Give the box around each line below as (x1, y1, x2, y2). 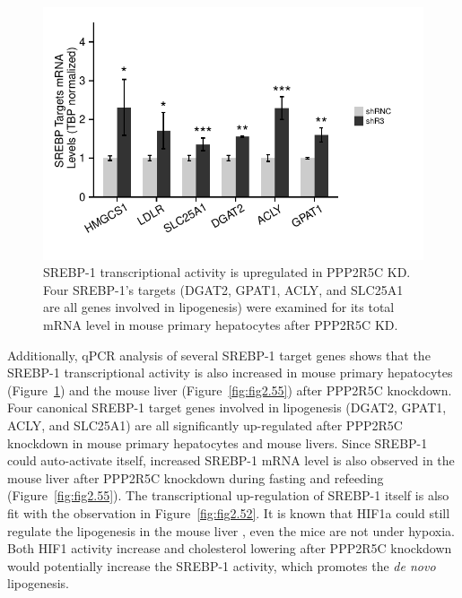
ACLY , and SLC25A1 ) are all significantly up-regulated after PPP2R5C (7, 416, 403, 434)
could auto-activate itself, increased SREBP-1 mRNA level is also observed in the (7, 451, 455, 470)
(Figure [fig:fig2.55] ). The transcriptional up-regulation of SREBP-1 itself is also (7, 486, 449, 505)
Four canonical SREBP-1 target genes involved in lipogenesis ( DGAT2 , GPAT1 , (7, 398, 447, 417)
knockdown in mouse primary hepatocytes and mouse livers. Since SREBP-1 (7, 433, 428, 452)
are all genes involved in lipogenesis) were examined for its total (43, 298, 395, 316)
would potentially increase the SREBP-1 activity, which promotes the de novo (7, 556, 436, 575)
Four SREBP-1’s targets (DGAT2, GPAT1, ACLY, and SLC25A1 (43, 280, 404, 299)
